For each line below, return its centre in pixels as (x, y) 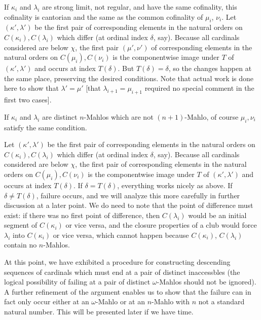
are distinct (60, 116)
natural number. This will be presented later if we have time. (99, 312)
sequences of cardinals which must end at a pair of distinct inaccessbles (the (122, 272)
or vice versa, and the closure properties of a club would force (161, 225)
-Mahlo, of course (212, 116)
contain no (21, 245)
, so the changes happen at (210, 68)
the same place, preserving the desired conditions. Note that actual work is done (129, 78)
